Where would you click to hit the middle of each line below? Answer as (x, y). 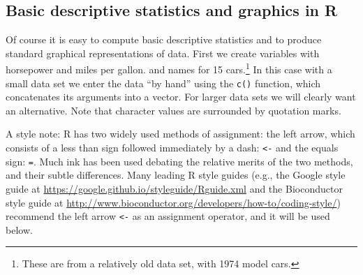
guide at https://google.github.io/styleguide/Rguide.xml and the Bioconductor (174, 188)
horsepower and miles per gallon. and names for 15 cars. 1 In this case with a (169, 68)
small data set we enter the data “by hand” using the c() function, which (163, 83)
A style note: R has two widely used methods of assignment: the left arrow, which (180, 134)
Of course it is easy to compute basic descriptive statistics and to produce (164, 39)
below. (19, 229)
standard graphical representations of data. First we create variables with (163, 53)
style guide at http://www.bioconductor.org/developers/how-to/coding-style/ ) (173, 202)
